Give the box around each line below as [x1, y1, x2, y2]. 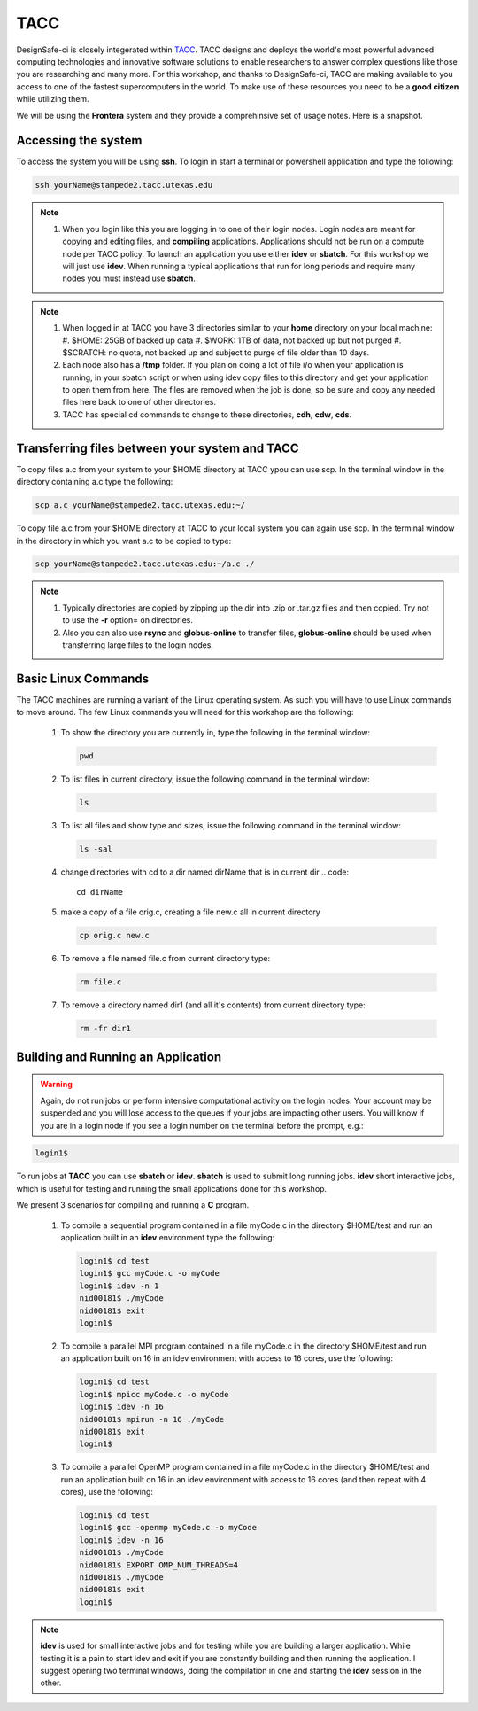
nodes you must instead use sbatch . [62, 273, 197, 284]
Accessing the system [16, 133, 143, 148]
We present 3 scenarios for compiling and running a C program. [16, 1200, 250, 1210]
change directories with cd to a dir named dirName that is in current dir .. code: [60, 867, 350, 877]
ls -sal [79, 844, 112, 854]
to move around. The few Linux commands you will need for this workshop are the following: [16, 707, 354, 718]
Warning [40, 1079, 73, 1090]
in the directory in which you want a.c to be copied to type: [16, 535, 232, 546]
